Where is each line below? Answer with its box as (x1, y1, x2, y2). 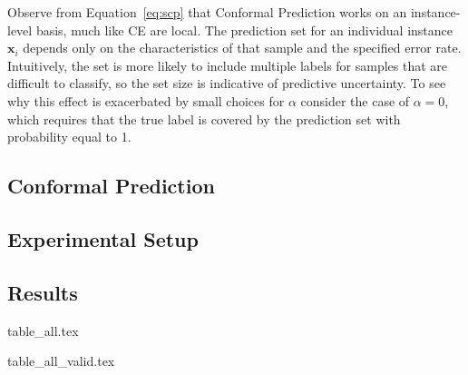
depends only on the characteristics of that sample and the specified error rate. (23, 38, 462, 57)
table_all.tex (7, 321, 79, 340)
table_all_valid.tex (7, 351, 115, 370)
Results (7, 278, 78, 306)
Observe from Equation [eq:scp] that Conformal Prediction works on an (7, 3, 407, 21)
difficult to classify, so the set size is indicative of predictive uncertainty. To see (7, 74, 446, 93)
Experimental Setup (7, 224, 199, 252)
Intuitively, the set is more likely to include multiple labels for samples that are (7, 55, 448, 74)
